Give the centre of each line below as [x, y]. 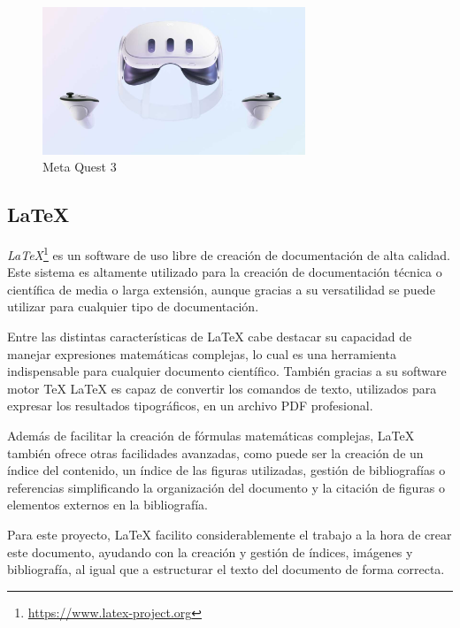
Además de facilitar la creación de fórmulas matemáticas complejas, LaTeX [211, 436]
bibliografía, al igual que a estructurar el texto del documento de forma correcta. [226, 569]
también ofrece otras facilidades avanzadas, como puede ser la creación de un [215, 452]
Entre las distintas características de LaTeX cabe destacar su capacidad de [210, 337]
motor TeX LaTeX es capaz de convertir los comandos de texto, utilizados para [222, 388]
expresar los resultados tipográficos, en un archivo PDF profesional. [190, 406]
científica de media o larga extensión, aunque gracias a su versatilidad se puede [221, 289]
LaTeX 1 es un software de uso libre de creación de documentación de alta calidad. [229, 253]
